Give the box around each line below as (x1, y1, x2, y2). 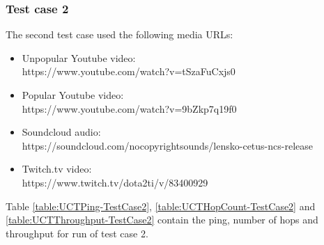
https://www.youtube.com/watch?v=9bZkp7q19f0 (22, 101, 237, 116)
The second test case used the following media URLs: (6, 27, 233, 42)
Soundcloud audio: (22, 125, 101, 139)
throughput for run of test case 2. (6, 226, 148, 240)
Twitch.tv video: (22, 161, 92, 176)
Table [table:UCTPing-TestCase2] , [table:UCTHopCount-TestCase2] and (6, 198, 316, 213)
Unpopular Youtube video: (22, 50, 136, 65)
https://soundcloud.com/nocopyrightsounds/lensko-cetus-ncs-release (22, 138, 313, 152)
